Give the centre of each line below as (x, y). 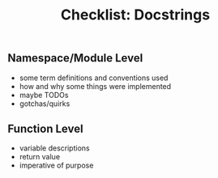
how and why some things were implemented (95, 86)
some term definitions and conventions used (94, 78)
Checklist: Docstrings (135, 15)
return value (40, 157)
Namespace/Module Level (75, 58)
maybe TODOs (44, 95)
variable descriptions (54, 148)
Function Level (45, 129)
